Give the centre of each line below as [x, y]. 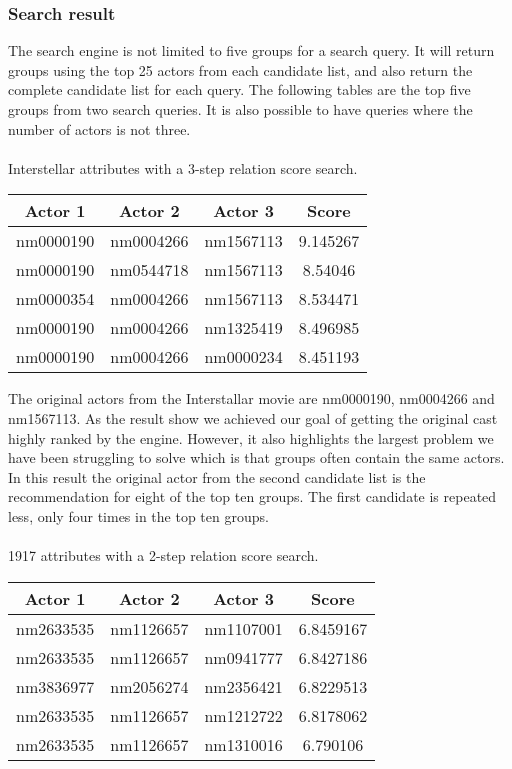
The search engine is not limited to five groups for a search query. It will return [251, 50]
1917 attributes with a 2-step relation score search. [163, 555]
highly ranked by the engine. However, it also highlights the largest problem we [251, 437]
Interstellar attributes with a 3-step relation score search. [183, 167]
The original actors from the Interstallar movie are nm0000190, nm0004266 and [251, 398]
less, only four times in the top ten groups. [138, 515]
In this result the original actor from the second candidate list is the [217, 476]
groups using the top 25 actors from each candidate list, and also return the [240, 69]
